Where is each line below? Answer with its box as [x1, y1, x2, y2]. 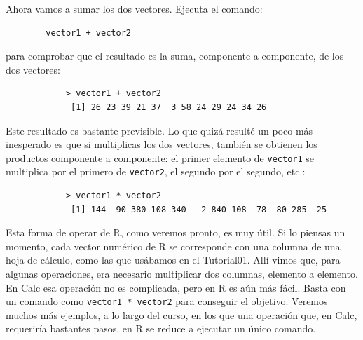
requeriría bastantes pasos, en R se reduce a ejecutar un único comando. [6, 321, 316, 336]
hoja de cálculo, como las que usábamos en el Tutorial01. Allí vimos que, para [6, 252, 341, 267]
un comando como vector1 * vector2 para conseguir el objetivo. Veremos [6, 294, 328, 308]
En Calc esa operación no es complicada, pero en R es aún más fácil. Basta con [6, 280, 346, 294]
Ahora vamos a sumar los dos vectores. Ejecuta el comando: [6, 1, 263, 15]
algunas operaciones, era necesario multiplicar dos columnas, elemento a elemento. [6, 266, 358, 281]
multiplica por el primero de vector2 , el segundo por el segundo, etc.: [6, 164, 306, 179]
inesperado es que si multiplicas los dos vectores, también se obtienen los [6, 137, 317, 151]
